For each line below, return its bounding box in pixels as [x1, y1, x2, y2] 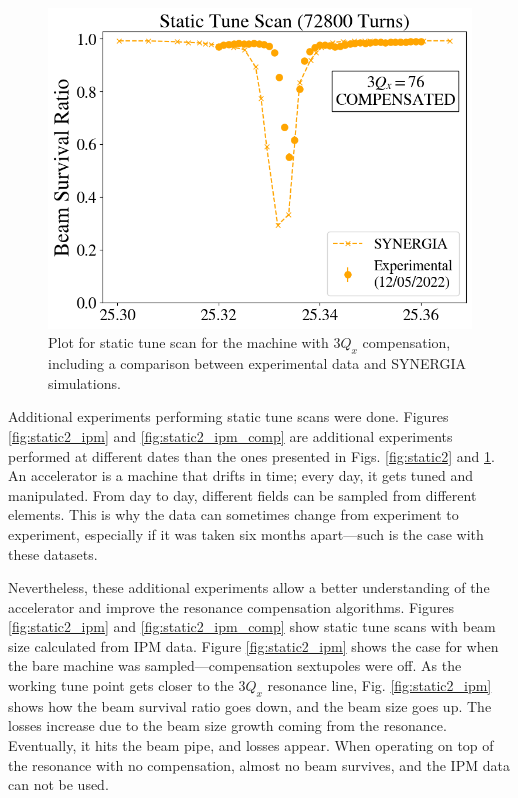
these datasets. [8, 543, 98, 564]
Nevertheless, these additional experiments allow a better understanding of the [8, 577, 490, 598]
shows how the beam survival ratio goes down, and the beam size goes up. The [8, 695, 492, 716]
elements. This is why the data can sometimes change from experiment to [8, 504, 459, 525]
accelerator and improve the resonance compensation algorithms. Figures [8, 596, 454, 617]
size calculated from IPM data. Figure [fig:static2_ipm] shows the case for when [8, 635, 499, 656]
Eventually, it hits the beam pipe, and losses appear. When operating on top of [8, 735, 494, 756]
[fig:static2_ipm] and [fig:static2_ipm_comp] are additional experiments [8, 425, 453, 446]
